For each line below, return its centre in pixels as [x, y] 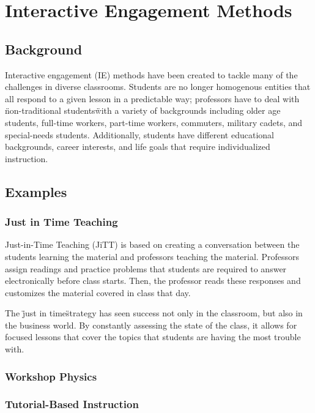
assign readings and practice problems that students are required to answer [146, 268]
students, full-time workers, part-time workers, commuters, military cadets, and [154, 122]
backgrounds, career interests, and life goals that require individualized [138, 147]
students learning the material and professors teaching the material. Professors [152, 256]
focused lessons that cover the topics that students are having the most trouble [153, 337]
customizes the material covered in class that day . [98, 292]
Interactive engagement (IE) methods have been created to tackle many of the [151, 74]
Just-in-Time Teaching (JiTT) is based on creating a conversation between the [152, 244]
